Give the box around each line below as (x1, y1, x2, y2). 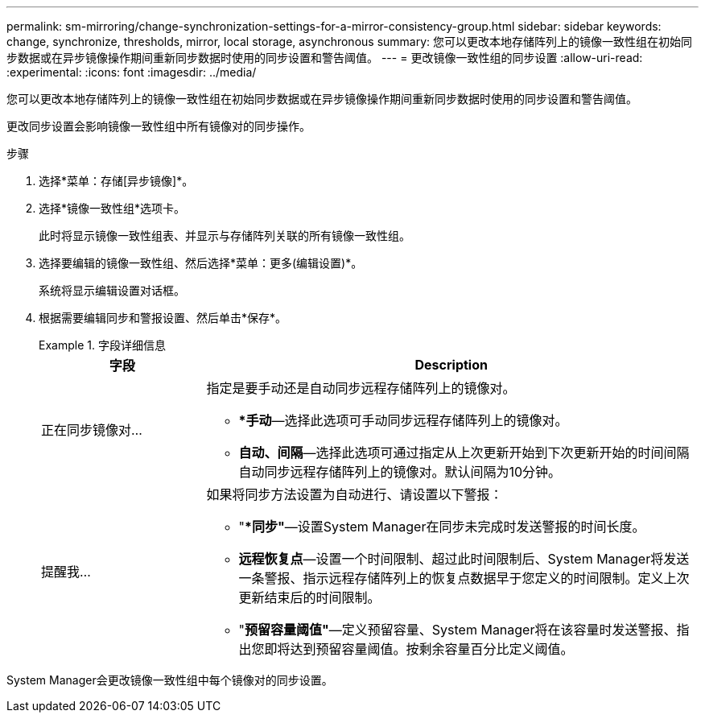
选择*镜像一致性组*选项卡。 (39, 201, 186, 215)
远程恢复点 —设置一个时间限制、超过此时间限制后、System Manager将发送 (238, 551, 690, 567)
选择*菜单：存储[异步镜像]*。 (39, 174, 194, 188)
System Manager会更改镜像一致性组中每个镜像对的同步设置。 (6, 673, 333, 687)
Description (414, 357, 488, 373)
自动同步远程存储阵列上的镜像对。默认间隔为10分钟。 (238, 464, 562, 480)
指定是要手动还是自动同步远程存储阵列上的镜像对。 (206, 380, 516, 396)
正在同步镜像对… (41, 422, 142, 438)
